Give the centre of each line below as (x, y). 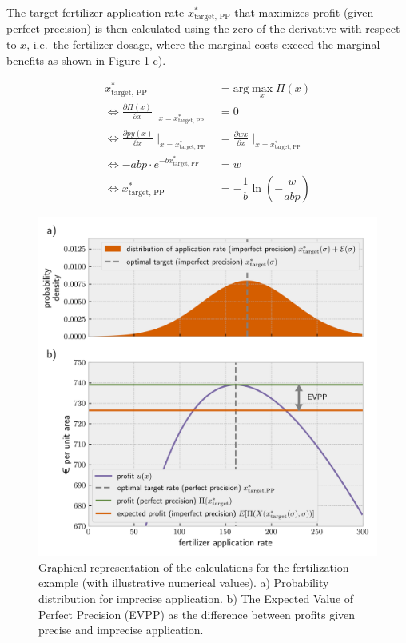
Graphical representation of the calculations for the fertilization (194, 567)
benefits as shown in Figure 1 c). (86, 60)
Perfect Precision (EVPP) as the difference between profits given (197, 614)
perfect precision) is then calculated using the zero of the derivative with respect (203, 28)
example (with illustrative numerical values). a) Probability (184, 583)
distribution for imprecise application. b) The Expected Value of (196, 598)
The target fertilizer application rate (96, 12)
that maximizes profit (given (304, 12)
